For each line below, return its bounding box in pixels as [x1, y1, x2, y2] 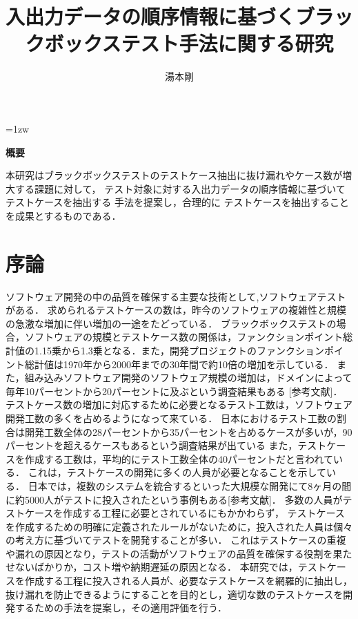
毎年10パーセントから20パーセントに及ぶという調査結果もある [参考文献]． [6, 383, 343, 398]
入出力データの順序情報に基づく [6, 2, 296, 30]
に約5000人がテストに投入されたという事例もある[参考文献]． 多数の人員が [6, 492, 343, 506]
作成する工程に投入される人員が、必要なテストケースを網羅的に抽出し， [24, 573, 353, 588]
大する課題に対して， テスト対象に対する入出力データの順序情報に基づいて [6, 181, 346, 196]
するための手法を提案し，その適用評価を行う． [14, 600, 227, 615]
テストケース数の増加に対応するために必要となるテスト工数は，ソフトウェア [6, 397, 352, 412]
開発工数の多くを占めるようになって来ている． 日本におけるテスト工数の [6, 410, 337, 425]
